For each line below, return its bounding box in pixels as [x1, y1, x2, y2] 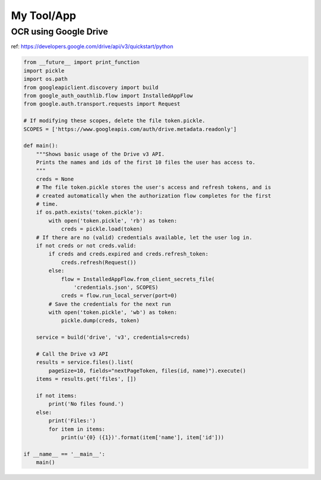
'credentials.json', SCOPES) [73, 283, 159, 291]
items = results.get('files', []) [36, 376, 137, 382]
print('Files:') [48, 417, 96, 424]
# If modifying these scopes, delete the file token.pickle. [23, 117, 206, 124]
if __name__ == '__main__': [23, 450, 105, 457]
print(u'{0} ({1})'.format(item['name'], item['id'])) [61, 434, 225, 441]
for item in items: [48, 426, 105, 432]
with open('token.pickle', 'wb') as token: [48, 309, 178, 316]
